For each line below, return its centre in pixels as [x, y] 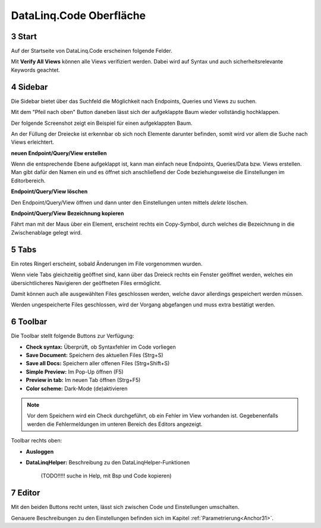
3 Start [24, 37]
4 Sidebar [29, 87]
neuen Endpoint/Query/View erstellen [59, 153]
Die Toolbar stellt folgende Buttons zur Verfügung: [73, 336]
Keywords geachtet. [36, 70]
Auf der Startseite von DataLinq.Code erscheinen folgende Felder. [92, 51]
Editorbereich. [28, 181]
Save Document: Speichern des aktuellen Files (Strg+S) [95, 355]
